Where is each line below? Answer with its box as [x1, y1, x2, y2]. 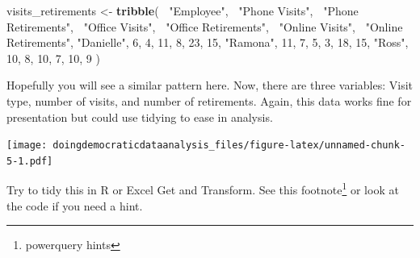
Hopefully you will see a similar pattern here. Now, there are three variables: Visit [6, 77, 414, 94]
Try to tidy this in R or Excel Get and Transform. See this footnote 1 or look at [6, 179, 399, 198]
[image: [6, 139, 48, 152]
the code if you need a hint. [6, 197, 143, 214]
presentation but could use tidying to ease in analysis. [6, 108, 273, 125]
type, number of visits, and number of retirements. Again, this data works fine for [6, 92, 412, 109]
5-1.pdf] [6, 155, 53, 167]
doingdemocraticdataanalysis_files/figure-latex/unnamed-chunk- [52, 139, 405, 152]
